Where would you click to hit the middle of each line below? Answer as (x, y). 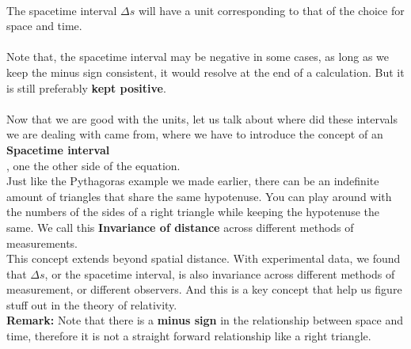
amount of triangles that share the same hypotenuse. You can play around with (199, 196)
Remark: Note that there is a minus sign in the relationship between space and (205, 320)
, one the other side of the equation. (93, 165)
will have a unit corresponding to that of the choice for (271, 10)
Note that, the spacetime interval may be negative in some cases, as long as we (198, 57)
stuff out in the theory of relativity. (92, 304)
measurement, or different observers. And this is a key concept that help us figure (204, 289)
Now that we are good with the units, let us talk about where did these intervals (202, 118)
